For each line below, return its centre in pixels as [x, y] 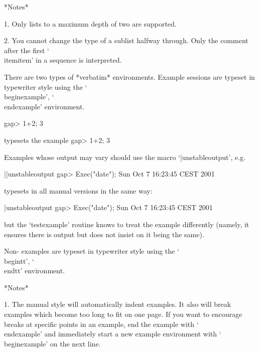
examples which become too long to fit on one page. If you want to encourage [123, 314]
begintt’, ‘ [19, 260]
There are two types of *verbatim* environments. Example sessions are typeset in [129, 76]
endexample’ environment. [44, 106]
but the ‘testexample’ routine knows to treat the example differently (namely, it [127, 224]
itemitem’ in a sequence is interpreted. [63, 60]
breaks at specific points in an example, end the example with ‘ [101, 324]
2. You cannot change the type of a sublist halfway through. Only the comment [126, 40]
